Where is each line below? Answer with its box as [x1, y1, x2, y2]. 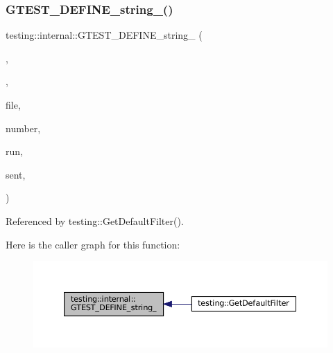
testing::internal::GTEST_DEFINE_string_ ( [6, 28, 203, 42]
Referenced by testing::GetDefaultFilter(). [6, 213, 184, 228]
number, [6, 120, 41, 135]
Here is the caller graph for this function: [6, 237, 180, 251]
